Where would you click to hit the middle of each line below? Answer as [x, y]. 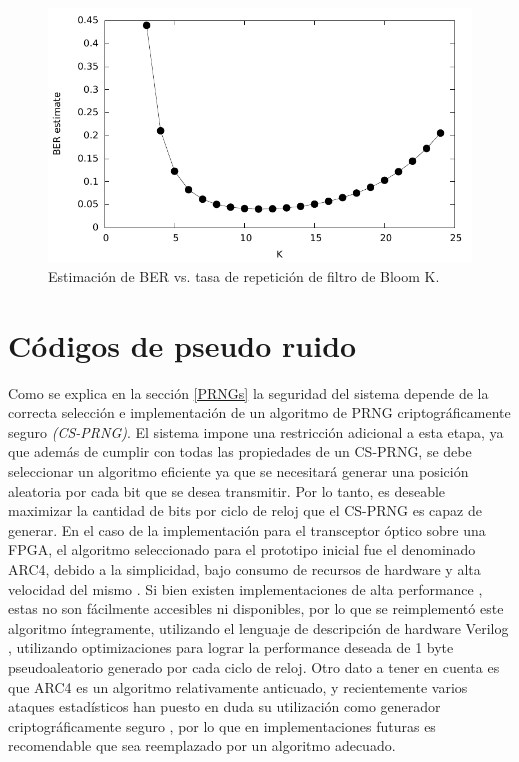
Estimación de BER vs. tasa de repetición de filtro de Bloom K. [244, 275]
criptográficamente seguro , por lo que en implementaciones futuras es [222, 725]
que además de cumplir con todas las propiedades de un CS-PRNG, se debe [240, 451]
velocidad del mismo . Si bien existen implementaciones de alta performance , [245, 588]
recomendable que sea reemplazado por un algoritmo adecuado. [202, 745]
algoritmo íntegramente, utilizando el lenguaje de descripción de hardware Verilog [258, 627]
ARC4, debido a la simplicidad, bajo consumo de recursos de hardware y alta [244, 569]
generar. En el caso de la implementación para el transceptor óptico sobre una [247, 529]
